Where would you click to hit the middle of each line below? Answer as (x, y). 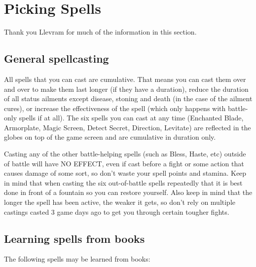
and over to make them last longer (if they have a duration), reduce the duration (126, 89)
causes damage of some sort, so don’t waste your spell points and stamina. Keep (125, 173)
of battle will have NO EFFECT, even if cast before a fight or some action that (124, 163)
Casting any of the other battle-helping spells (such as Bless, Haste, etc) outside (125, 154)
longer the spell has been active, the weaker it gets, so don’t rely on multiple (120, 202)
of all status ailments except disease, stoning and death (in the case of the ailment (128, 98)
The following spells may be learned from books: (77, 259)
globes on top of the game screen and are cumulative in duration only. (110, 137)
